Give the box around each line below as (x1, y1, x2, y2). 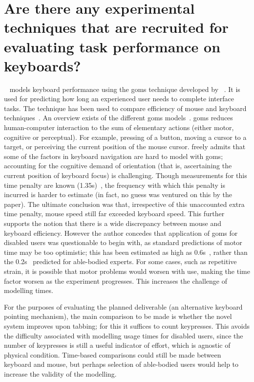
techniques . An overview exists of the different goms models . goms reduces (4, 112, 233, 123)
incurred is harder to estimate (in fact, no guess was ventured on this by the (4, 189, 232, 200)
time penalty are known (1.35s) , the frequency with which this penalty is (4, 180, 225, 190)
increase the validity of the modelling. (4, 368, 117, 379)
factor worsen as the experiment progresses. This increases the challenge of (4, 275, 227, 286)
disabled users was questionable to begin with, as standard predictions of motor (4, 237, 242, 247)
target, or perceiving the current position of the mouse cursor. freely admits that (4, 141, 246, 152)
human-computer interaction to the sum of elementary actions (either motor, (4, 122, 234, 133)
